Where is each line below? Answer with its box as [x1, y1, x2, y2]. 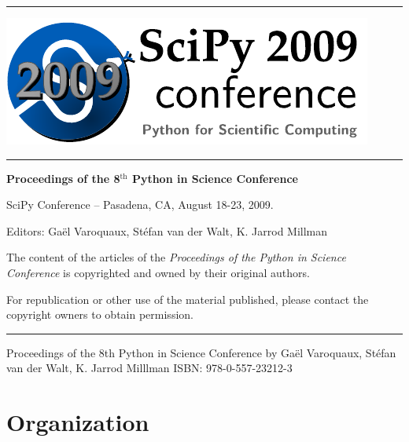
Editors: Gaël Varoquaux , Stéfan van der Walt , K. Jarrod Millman [6, 222, 328, 239]
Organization [6, 406, 149, 438]
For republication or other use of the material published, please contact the [6, 290, 369, 307]
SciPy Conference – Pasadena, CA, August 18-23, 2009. [6, 196, 274, 213]
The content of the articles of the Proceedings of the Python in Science [6, 249, 346, 265]
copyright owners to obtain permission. [6, 306, 193, 323]
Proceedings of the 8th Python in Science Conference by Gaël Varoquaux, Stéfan [6, 344, 396, 360]
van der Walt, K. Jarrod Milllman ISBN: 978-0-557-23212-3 [6, 360, 293, 376]
